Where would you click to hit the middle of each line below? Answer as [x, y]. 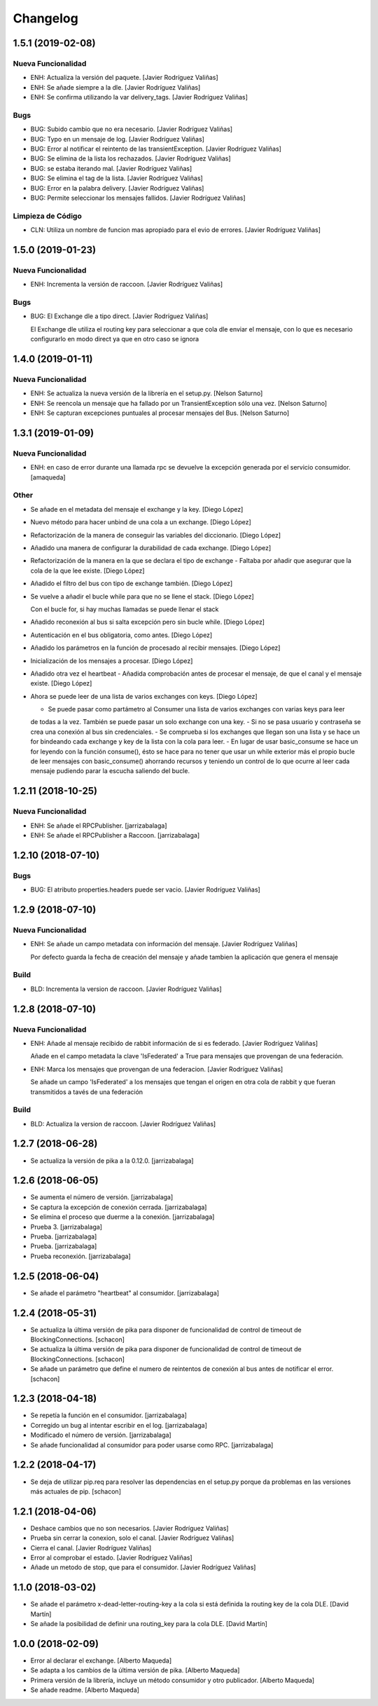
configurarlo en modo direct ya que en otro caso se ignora [115, 339]
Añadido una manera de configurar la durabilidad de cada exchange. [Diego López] [151, 547]
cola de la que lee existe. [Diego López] [87, 571]
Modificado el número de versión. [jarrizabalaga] [101, 1435]
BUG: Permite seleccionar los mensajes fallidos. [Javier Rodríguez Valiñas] [138, 198]
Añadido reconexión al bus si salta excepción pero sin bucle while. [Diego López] [148, 622]
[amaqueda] [48, 477]
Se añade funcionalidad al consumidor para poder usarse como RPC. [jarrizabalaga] [152, 1445]
